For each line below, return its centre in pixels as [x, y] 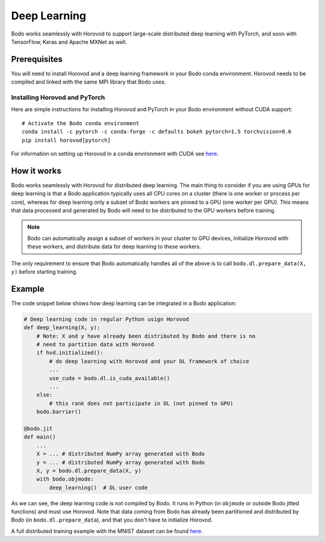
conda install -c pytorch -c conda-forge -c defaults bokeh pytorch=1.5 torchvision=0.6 [157, 132]
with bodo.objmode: [65, 479]
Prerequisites [37, 59]
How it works [36, 171]
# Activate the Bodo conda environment [81, 123]
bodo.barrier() [59, 412]
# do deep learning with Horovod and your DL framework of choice [149, 361]
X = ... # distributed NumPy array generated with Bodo [121, 454]
